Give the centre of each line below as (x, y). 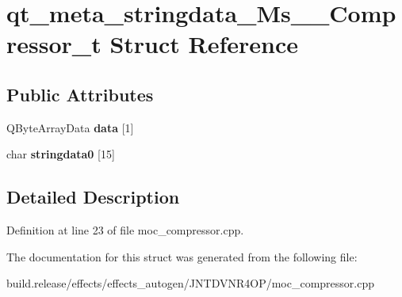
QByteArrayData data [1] (70, 127)
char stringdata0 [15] (61, 154)
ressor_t (54, 44)
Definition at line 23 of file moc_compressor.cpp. (125, 230)
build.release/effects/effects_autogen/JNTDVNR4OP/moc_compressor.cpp (191, 283)
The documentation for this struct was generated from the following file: (182, 256)
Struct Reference (204, 44)
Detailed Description (93, 197)
